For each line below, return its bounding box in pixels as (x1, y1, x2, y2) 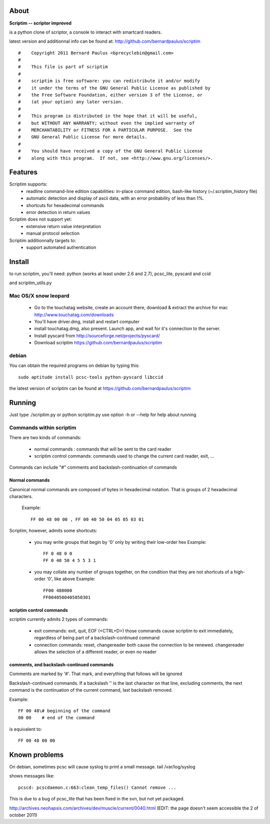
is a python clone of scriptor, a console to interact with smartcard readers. (9, 29, 162, 35)
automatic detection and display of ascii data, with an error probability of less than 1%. (26, 195, 204, 201)
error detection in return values (26, 210, 90, 216)
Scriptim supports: (9, 181, 47, 187)
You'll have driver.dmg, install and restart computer (34, 319, 140, 324)
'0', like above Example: (46, 576, 95, 582)
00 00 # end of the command (18, 715, 95, 721)
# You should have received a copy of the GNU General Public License (18, 148, 203, 154)
